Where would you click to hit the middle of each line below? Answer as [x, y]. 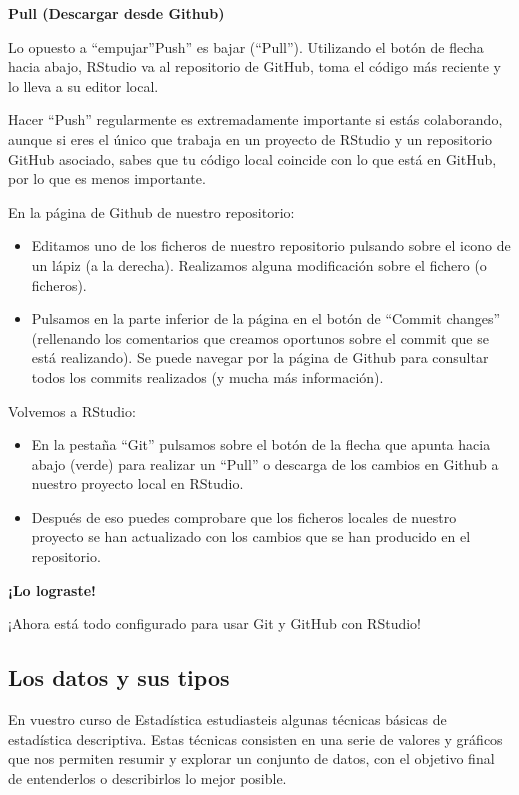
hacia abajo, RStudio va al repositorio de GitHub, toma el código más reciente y [254, 66]
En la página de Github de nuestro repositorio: [151, 211]
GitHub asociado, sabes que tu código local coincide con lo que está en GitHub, [252, 158]
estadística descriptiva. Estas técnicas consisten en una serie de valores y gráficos [255, 738]
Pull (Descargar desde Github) [116, 13]
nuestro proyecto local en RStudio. [137, 483]
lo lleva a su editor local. [83, 85]
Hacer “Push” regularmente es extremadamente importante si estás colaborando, [255, 119]
